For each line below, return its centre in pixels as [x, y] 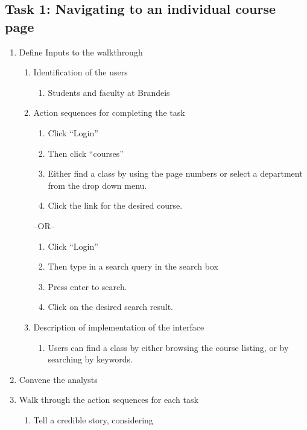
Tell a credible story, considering [93, 419]
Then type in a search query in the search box [133, 266]
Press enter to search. [87, 286]
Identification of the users [81, 72]
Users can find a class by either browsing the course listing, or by [168, 347]
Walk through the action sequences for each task [109, 400]
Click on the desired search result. [110, 307]
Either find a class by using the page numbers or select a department [175, 173]
